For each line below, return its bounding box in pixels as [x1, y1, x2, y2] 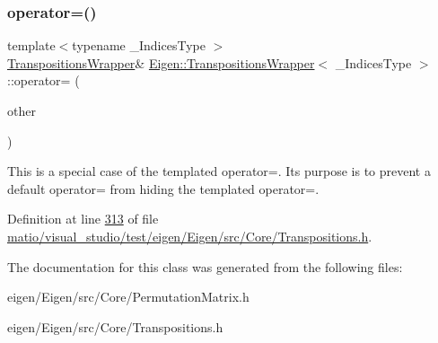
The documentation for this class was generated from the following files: [7, 257, 403, 276]
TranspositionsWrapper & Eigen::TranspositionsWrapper [7, 53, 315, 72]
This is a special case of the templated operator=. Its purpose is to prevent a [7, 162, 431, 180]
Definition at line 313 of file [7, 209, 159, 228]
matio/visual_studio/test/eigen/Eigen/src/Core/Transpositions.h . [7, 226, 372, 245]
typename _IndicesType [72, 36, 206, 55]
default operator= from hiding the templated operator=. [7, 179, 320, 198]
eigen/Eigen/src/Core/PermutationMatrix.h [7, 287, 250, 306]
